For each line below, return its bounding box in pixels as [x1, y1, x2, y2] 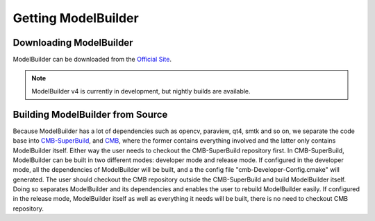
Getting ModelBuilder [12, 10, 139, 26]
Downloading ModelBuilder [12, 37, 133, 48]
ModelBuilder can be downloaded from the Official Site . [12, 55, 172, 64]
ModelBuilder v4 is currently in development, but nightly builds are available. [31, 87, 251, 95]
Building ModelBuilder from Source [12, 108, 168, 121]
